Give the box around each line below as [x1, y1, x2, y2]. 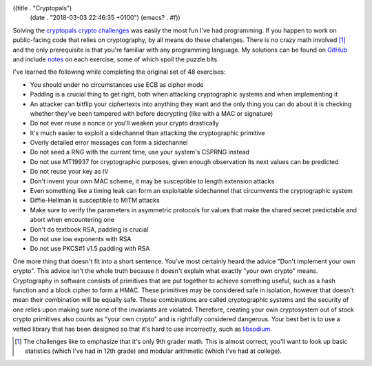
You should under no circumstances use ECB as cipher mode [30, 80, 204, 89]
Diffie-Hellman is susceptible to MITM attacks [30, 196, 160, 205]
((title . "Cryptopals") [12, 4, 72, 12]
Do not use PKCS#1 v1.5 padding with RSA [30, 245, 150, 253]
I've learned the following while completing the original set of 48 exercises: [12, 68, 227, 76]
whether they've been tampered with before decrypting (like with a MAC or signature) [30, 109, 273, 117]
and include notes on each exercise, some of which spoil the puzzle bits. [12, 55, 220, 63]
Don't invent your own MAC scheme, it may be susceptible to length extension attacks [30, 176, 275, 185]
